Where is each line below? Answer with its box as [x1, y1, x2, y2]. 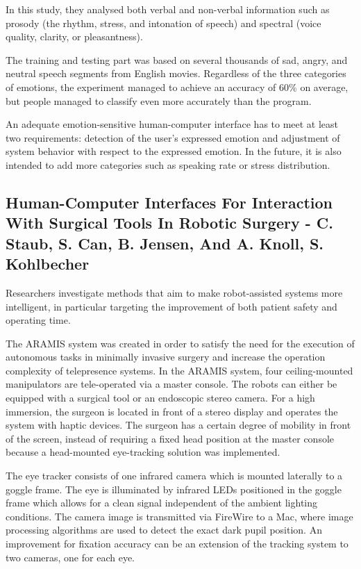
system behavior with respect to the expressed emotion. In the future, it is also [6, 144, 342, 158]
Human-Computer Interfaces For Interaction [6, 191, 333, 213]
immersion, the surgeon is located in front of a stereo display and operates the [6, 404, 338, 418]
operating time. [6, 313, 71, 327]
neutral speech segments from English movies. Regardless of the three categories [6, 66, 346, 81]
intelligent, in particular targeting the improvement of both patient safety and [6, 299, 337, 313]
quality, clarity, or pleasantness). [6, 29, 143, 44]
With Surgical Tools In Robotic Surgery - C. [6, 212, 333, 233]
